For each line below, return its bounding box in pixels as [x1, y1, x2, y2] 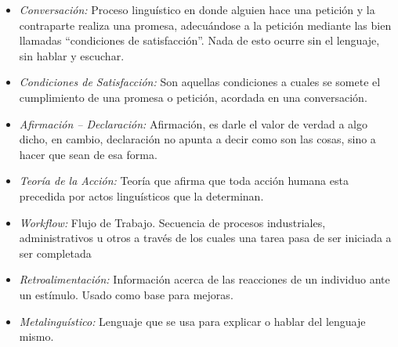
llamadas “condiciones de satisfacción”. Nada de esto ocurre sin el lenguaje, [19, 32, 380, 49]
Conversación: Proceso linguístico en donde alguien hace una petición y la [19, 2, 375, 17]
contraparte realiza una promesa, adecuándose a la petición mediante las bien [19, 16, 392, 33]
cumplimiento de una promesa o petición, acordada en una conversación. [19, 89, 367, 105]
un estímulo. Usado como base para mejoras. [19, 286, 233, 302]
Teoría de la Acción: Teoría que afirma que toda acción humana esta [19, 172, 349, 189]
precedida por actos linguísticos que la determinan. [19, 187, 264, 204]
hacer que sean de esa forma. [19, 146, 157, 162]
